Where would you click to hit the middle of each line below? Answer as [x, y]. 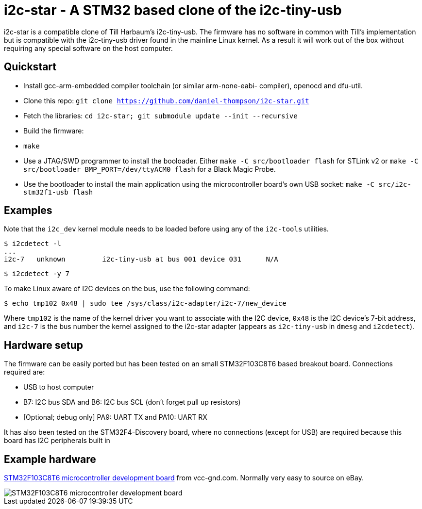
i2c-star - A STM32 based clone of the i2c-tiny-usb [173, 10]
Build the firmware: [54, 131]
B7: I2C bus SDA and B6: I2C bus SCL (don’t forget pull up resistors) [132, 402]
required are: [25, 372]
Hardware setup [43, 345]
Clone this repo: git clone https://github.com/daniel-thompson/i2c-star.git [166, 100]
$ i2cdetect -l [33, 244]
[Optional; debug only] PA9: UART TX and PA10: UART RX [115, 417]
